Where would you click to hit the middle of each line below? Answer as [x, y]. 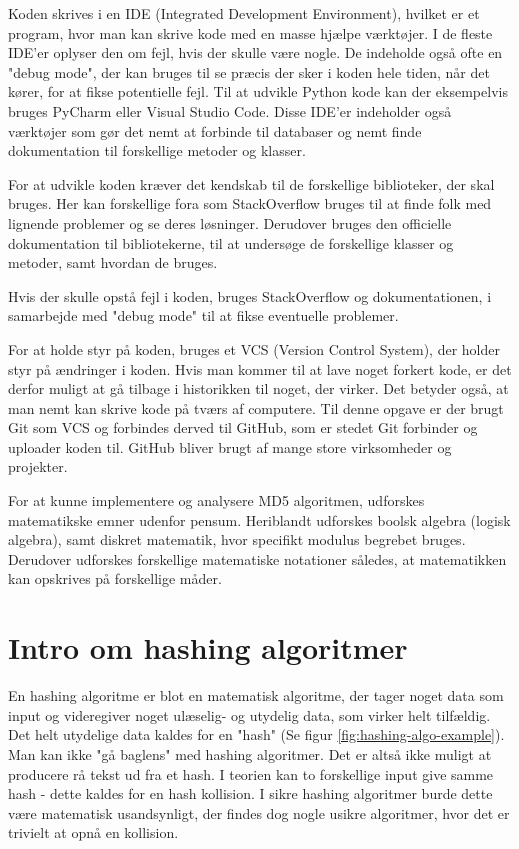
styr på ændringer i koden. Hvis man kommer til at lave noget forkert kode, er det [260, 368]
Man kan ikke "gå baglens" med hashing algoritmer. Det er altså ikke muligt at [250, 753]
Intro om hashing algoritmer [208, 647]
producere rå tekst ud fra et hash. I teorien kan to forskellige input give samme [251, 773]
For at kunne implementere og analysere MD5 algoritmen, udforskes [216, 500]
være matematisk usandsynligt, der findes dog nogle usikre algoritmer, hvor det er [259, 812]
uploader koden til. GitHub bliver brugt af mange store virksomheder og [230, 446]
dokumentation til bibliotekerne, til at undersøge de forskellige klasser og [231, 242]
